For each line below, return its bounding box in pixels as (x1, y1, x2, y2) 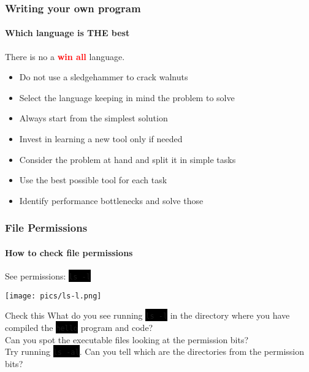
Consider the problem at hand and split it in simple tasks (19, 153, 236, 165)
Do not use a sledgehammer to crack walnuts (19, 70, 188, 83)
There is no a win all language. (5, 50, 125, 63)
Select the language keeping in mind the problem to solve (19, 91, 235, 104)
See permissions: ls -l (5, 270, 91, 283)
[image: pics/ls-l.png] (5, 291, 102, 300)
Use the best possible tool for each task (19, 173, 167, 186)
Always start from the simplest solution (19, 112, 168, 124)
